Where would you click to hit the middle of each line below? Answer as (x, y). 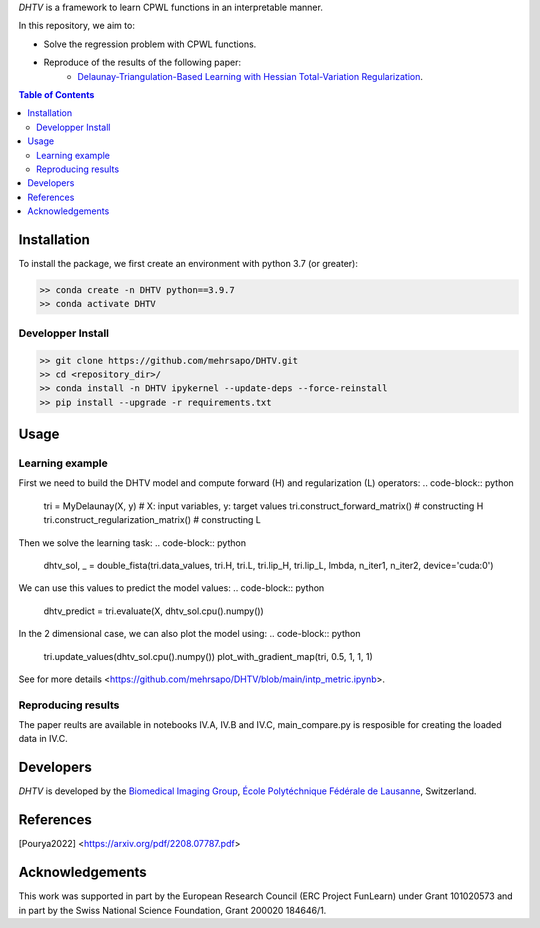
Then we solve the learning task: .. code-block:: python (132, 542)
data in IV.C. (43, 739)
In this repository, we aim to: (76, 26)
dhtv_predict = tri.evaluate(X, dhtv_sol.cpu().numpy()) (153, 611)
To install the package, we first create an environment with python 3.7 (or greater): (188, 263)
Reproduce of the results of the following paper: (142, 62)
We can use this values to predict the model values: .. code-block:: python (171, 588)
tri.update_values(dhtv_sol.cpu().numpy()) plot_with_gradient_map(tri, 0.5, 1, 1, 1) (208, 656)
